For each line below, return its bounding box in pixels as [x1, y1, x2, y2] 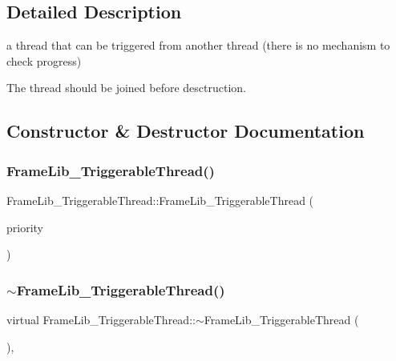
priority [6, 219, 43, 235]
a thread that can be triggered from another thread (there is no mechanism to [6, 37, 390, 54]
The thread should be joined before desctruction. [6, 79, 246, 96]
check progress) [6, 52, 82, 69]
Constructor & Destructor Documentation [6, 118, 365, 143]
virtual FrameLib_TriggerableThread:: [6, 311, 196, 327]
